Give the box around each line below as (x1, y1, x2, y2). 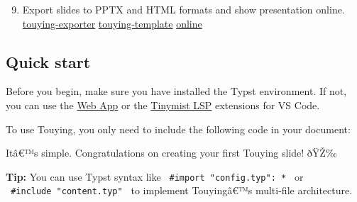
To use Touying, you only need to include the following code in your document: (6, 121, 351, 136)
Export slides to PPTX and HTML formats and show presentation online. (22, 2, 345, 16)
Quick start (6, 50, 91, 72)
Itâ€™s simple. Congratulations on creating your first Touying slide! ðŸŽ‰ (6, 145, 337, 160)
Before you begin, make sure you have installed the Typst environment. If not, (6, 84, 347, 99)
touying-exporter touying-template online (22, 16, 202, 30)
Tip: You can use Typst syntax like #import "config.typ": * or (6, 169, 304, 184)
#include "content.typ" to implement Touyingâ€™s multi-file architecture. (11, 183, 353, 198)
